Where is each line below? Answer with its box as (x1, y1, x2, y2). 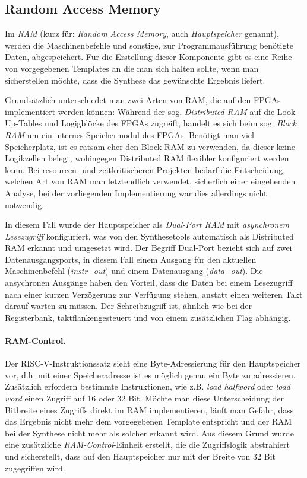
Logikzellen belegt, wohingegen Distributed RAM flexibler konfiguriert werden (5, 152, 289, 164)
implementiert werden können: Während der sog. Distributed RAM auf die (5, 105, 275, 117)
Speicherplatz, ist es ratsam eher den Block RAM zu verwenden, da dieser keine (5, 140, 295, 152)
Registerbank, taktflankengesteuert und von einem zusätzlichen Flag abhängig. (5, 311, 291, 323)
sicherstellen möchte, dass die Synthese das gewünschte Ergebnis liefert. (5, 74, 265, 86)
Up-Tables (5, 117, 42, 129)
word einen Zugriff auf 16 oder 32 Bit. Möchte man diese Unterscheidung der (5, 392, 284, 404)
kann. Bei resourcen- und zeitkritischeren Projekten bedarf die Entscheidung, (5, 163, 286, 176)
